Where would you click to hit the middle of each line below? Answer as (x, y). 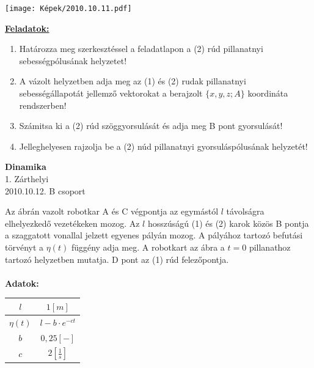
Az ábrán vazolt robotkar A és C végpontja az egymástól (112, 211)
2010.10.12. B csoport (45, 190)
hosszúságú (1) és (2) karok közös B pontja (228, 223)
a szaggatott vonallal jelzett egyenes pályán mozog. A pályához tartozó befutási (154, 235)
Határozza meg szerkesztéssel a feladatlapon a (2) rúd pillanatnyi (141, 49)
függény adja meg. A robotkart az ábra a (148, 247)
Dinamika (26, 167)
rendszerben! (43, 105)
